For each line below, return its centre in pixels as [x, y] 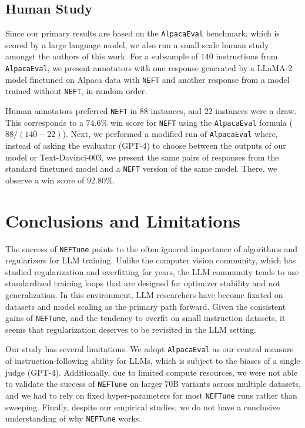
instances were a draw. [256, 111]
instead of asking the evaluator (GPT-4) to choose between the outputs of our [146, 145]
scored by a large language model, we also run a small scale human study [137, 44]
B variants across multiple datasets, [237, 384]
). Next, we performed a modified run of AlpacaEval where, [170, 134]
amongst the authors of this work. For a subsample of [102, 56]
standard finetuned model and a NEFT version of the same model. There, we [141, 168]
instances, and [176, 111]
